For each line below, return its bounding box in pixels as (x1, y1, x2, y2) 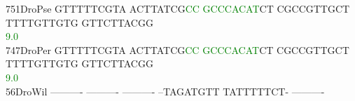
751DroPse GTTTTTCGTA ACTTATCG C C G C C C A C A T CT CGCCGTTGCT (6, 1, 350, 15)
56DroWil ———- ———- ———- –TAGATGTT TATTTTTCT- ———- (6, 83, 325, 98)
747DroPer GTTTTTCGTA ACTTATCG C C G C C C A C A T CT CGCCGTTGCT (6, 42, 349, 57)
